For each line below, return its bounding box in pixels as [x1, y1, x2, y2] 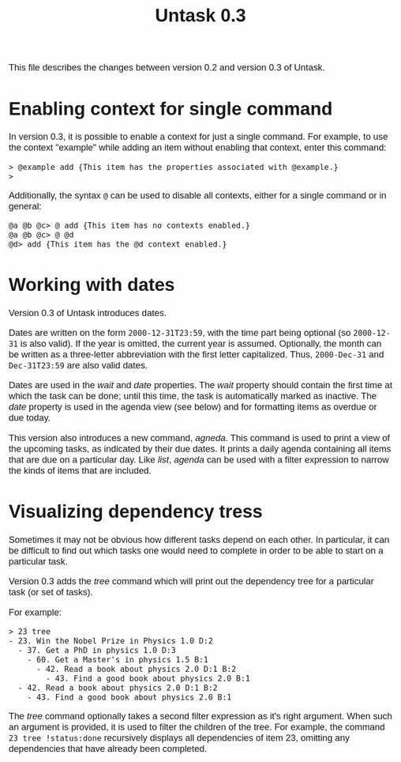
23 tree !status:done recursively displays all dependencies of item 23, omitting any [8, 732, 350, 744]
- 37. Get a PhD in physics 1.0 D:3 [17, 645, 176, 656]
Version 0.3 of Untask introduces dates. [8, 307, 167, 319]
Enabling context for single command [8, 98, 333, 119]
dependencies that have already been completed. [8, 743, 208, 755]
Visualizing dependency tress [8, 501, 263, 522]
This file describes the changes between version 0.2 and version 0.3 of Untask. [8, 62, 326, 74]
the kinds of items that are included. [8, 465, 152, 476]
